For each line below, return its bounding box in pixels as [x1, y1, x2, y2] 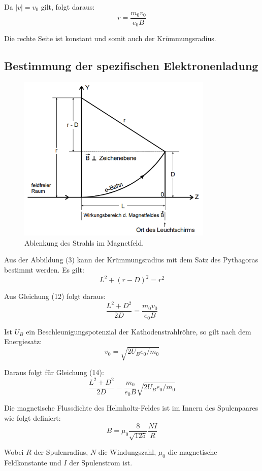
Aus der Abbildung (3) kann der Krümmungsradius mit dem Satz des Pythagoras [4, 254, 258, 265]
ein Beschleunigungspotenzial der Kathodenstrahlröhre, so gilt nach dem [26, 326, 251, 337]
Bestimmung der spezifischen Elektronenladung [4, 58, 258, 74]
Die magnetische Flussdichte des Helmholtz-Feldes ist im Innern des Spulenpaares [4, 402, 258, 413]
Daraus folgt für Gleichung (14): [4, 367, 104, 378]
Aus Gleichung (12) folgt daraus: [4, 291, 106, 301]
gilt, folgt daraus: [41, 2, 95, 12]
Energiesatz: [4, 336, 42, 347]
